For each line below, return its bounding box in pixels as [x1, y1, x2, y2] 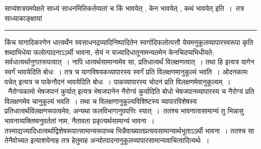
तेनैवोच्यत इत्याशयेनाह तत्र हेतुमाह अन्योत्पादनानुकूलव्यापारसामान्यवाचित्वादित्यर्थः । [5, 135, 209, 145]
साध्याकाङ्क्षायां [5, 12, 42, 23]
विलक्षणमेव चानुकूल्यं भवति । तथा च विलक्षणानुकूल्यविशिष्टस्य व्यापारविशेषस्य [5, 95, 197, 106]
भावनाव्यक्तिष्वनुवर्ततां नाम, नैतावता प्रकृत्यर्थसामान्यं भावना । [5, 115, 155, 125]
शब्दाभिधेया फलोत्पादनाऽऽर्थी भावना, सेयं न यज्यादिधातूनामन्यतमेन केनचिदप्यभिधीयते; [5, 46, 214, 57]
